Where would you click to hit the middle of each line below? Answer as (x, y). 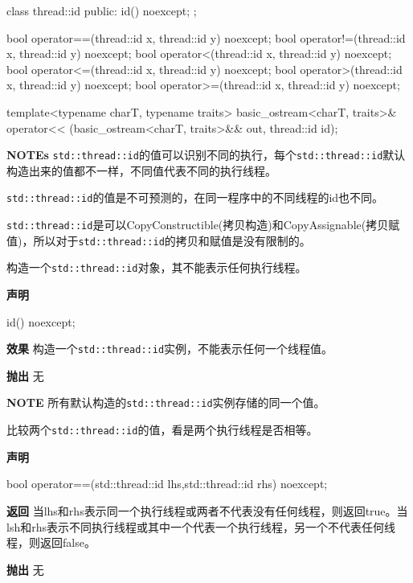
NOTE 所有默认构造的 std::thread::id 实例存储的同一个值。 (166, 402)
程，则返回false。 (51, 542)
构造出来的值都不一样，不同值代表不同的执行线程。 (141, 170)
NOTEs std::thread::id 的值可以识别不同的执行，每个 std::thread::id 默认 (206, 155)
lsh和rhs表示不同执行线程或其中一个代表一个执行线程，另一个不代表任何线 (201, 526)
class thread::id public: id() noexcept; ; (102, 10)
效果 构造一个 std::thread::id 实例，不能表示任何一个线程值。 (170, 349)
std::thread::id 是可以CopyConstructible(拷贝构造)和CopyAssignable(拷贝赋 (203, 225)
